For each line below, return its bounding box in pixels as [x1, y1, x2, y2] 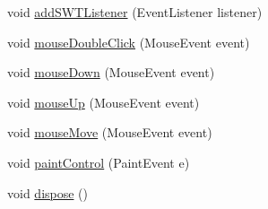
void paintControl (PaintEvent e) [7, 152, 190, 171]
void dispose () [7, 183, 89, 202]
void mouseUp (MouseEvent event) [7, 92, 200, 111]
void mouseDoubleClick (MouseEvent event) [7, 32, 250, 51]
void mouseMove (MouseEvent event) [7, 123, 212, 142]
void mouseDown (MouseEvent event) [7, 63, 215, 82]
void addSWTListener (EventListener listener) [7, 3, 263, 21]
